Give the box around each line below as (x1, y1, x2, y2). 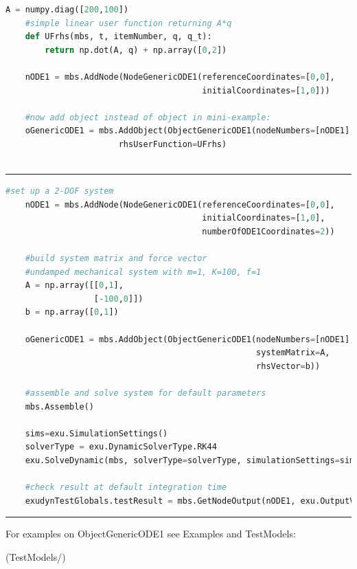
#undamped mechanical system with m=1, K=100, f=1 (25, 267, 262, 277)
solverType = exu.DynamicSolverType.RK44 (25, 442, 217, 452)
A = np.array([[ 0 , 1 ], (25, 280, 124, 291)
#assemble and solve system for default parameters (25, 388, 266, 399)
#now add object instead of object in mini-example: (25, 112, 271, 122)
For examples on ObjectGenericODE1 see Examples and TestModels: (5, 526, 296, 541)
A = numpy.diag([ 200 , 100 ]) (5, 5, 129, 14)
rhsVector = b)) (256, 361, 321, 371)
